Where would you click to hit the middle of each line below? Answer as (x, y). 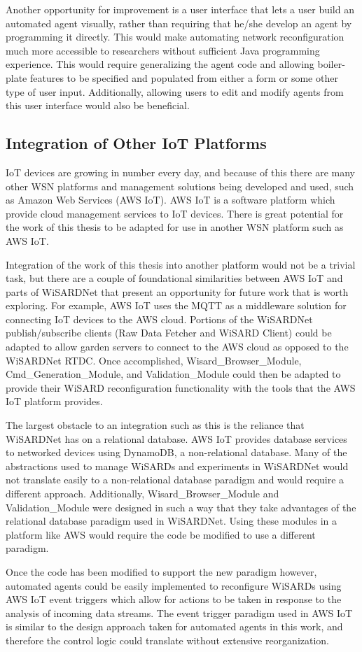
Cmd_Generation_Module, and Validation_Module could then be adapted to (173, 374)
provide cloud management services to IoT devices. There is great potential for (175, 213)
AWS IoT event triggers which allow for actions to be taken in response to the (174, 599)
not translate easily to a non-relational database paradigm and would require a (175, 480)
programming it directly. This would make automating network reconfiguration (175, 37)
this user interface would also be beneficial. (98, 105)
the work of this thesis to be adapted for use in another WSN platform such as (175, 227)
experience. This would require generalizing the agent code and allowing (160, 64)
